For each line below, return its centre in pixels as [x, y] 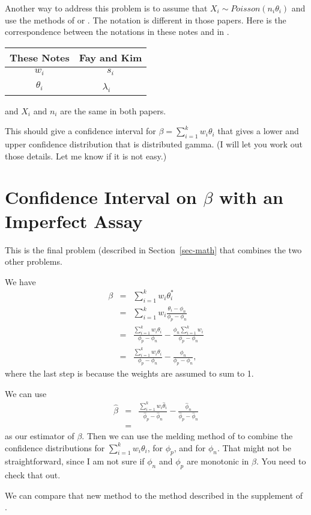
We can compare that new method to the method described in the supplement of [154, 495]
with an [251, 197]
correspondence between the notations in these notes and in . [117, 32]
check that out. [33, 475]
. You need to [281, 461]
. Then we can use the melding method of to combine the [187, 435]
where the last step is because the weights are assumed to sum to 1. [129, 373]
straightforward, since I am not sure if [75, 461]
